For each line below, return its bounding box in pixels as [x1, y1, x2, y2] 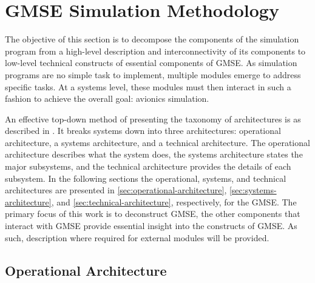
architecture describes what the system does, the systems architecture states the [5, 148, 303, 161]
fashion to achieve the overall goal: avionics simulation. [5, 92, 209, 105]
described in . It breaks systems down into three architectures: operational [5, 124, 281, 137]
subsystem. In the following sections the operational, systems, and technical [5, 171, 286, 184]
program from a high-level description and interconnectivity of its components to [5, 44, 306, 57]
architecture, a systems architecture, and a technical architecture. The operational [5, 136, 310, 148]
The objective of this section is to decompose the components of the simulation [5, 33, 299, 45]
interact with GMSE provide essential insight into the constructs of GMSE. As [5, 219, 297, 232]
